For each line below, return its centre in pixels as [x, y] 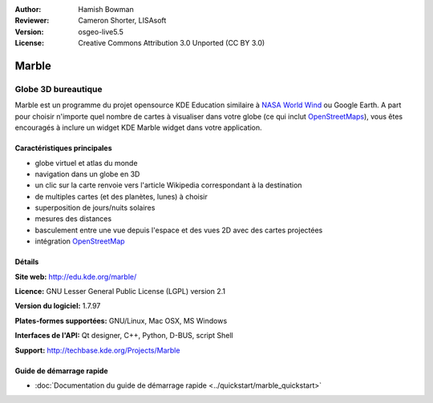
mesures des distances [73, 219]
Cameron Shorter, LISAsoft [122, 21]
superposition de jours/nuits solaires [95, 208]
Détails [27, 262]
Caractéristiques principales [63, 148]
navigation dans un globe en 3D [87, 174]
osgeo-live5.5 [101, 31]
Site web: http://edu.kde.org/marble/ [76, 276]
